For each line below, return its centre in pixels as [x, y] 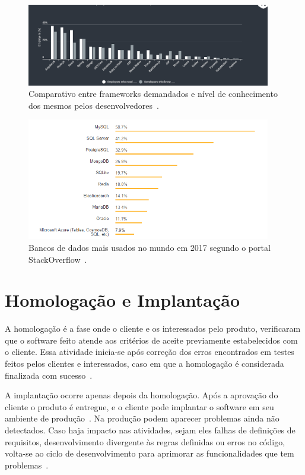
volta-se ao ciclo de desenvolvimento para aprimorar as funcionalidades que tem [150, 453]
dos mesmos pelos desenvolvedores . [94, 105]
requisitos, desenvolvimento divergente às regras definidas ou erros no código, [145, 441]
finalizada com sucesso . [49, 375]
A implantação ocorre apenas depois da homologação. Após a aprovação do [142, 395]
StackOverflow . [58, 259]
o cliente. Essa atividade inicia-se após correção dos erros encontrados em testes [150, 352]
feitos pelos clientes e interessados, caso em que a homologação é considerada [144, 364]
